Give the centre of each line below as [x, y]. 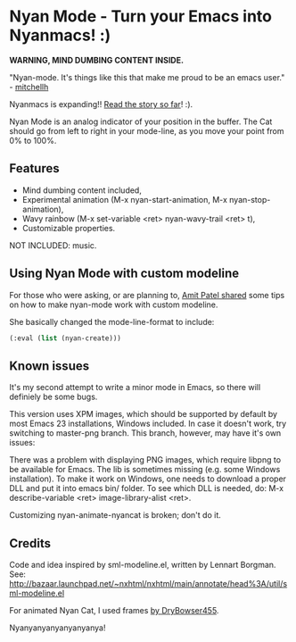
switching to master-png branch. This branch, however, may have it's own [145, 433]
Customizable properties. [69, 228]
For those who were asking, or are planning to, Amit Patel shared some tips [147, 295]
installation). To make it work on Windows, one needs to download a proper [148, 479]
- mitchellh [29, 87]
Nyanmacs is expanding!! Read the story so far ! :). [101, 104]
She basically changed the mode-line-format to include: [112, 321]
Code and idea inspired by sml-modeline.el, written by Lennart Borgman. [143, 565]
